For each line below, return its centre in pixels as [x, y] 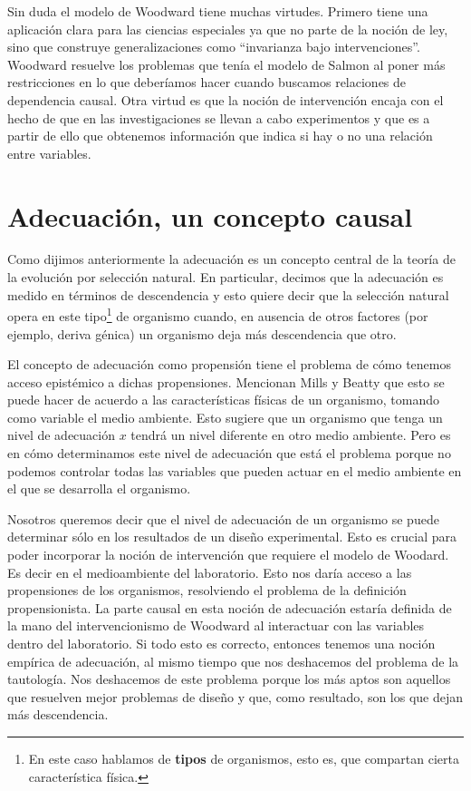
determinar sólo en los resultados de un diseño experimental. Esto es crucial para [232, 537]
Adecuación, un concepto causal [210, 215]
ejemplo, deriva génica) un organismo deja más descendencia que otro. [202, 333]
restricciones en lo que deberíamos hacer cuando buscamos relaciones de [207, 82]
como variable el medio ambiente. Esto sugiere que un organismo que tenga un [225, 417]
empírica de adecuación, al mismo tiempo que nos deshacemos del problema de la [233, 661]
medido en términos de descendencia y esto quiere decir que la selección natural [228, 294]
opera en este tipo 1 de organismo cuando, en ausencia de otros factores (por [218, 314]
